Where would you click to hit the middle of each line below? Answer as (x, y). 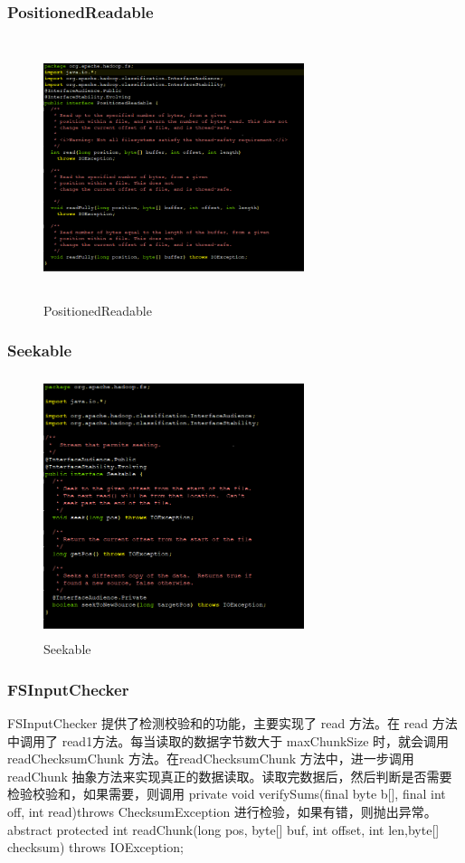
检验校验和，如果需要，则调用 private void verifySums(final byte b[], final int (227, 794)
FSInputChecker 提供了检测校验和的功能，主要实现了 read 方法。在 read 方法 (232, 723)
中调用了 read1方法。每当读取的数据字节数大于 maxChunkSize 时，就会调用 (228, 740)
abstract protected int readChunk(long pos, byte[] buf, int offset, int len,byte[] (223, 829)
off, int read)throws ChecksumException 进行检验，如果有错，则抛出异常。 (222, 811)
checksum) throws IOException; (95, 847)
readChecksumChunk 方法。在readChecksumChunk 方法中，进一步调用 (211, 759)
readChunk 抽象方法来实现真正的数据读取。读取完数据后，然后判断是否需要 (230, 776)
